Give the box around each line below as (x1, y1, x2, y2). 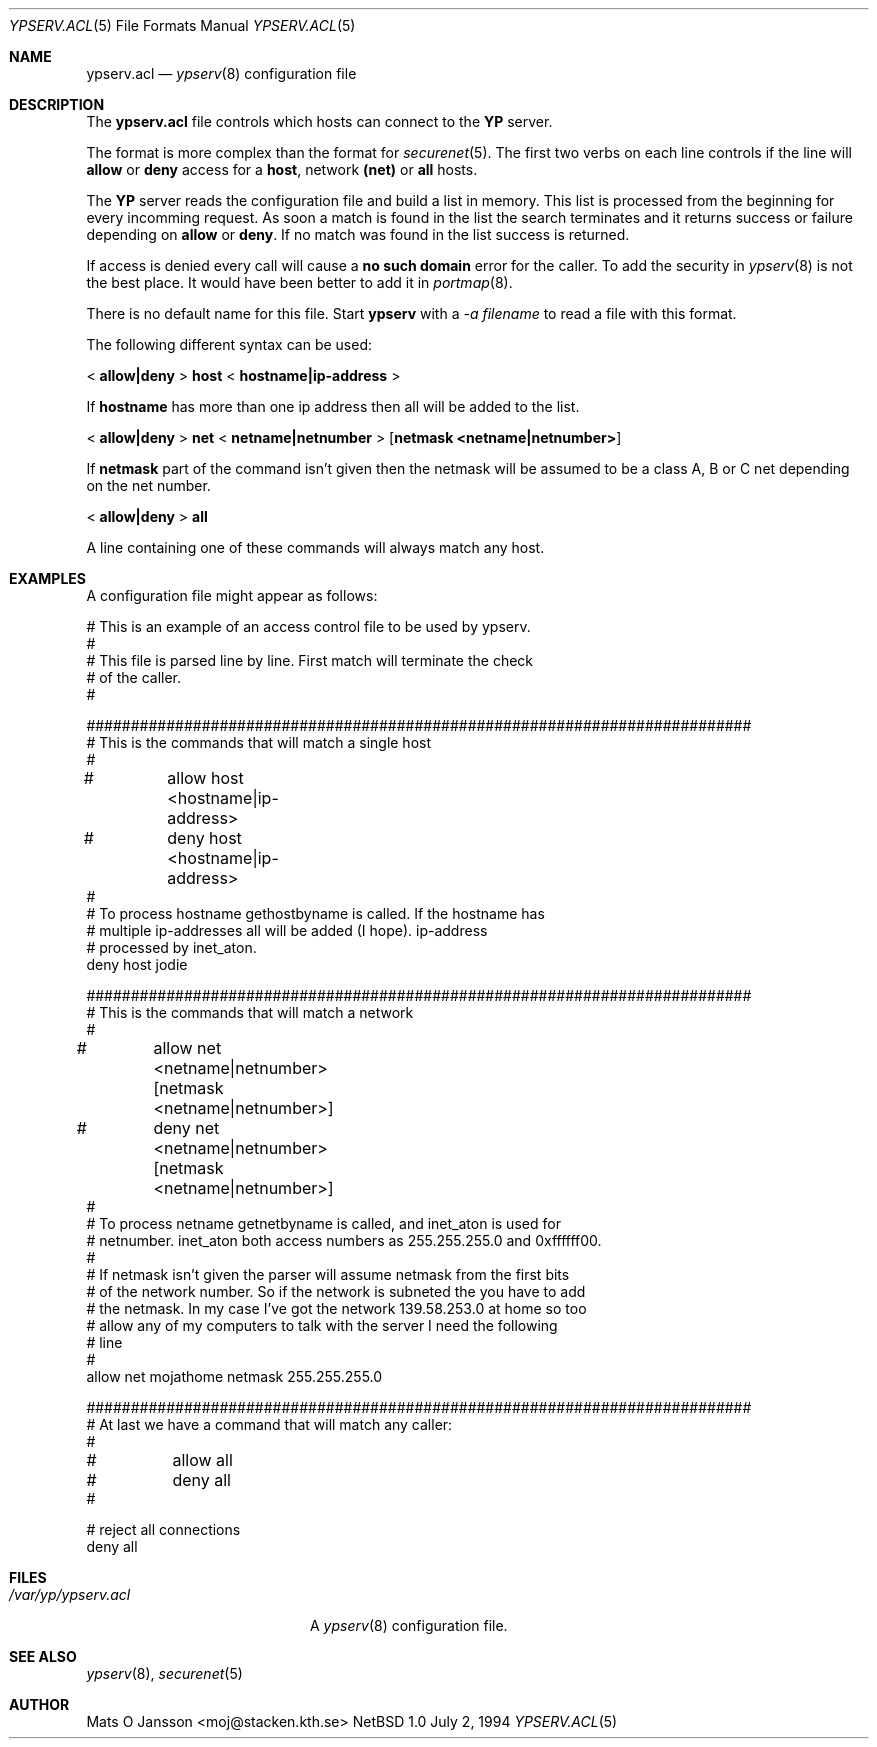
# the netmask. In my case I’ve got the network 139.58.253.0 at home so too (86, 1300, 587, 1317)
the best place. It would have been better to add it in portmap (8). (86, 274, 513, 291)
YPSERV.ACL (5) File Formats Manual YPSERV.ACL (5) (9, 17, 356, 34)
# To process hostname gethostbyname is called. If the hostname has (86, 905, 545, 922)
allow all (172, 1450, 233, 1470)
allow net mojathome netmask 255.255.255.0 (86, 1368, 383, 1385)
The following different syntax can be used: (86, 336, 372, 353)
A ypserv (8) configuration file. (310, 1617, 508, 1634)
